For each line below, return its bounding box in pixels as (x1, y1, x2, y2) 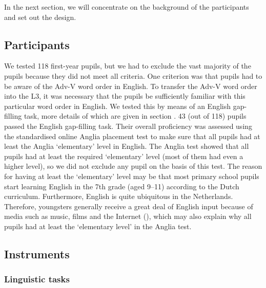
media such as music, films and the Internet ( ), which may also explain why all (4, 211, 252, 221)
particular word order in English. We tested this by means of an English (4, 100, 231, 111)
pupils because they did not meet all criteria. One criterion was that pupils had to (4, 70, 262, 81)
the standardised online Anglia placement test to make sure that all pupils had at (4, 130, 260, 141)
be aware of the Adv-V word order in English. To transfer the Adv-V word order (4, 80, 257, 91)
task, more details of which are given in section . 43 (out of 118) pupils (24, 110, 247, 121)
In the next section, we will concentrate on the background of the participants (4, 2, 249, 12)
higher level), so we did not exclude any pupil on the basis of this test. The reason (4, 161, 262, 171)
